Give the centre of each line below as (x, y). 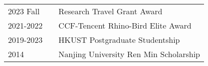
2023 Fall (24, 11)
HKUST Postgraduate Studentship (119, 40)
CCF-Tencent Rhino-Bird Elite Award (125, 25)
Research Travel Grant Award (110, 11)
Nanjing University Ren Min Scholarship (129, 54)
